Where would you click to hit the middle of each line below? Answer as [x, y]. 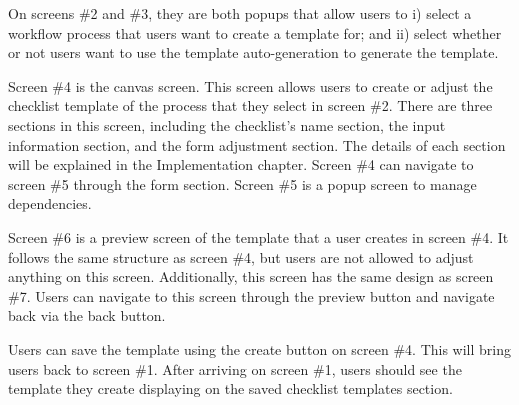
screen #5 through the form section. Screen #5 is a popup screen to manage [242, 183]
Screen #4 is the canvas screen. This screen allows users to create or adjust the [250, 85]
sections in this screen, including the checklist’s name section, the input [227, 124]
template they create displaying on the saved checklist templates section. [230, 388]
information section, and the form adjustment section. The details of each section [257, 144]
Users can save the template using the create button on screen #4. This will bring [260, 348]
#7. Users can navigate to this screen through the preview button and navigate [251, 295]
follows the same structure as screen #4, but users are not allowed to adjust [241, 256]
